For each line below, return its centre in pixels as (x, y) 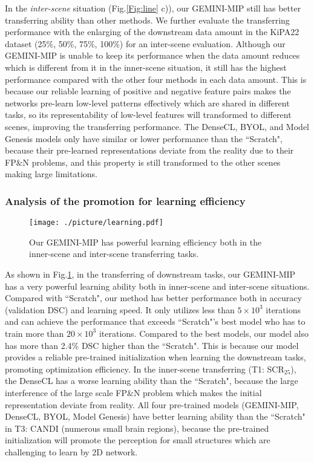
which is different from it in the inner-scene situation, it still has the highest (146, 67)
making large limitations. (51, 174)
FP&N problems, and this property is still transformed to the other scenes (143, 162)
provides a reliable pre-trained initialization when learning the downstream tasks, (155, 357)
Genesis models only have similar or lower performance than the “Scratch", (144, 138)
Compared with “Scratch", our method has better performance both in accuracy (153, 298)
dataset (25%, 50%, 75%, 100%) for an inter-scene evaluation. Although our (145, 43)
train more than (34, 333)
